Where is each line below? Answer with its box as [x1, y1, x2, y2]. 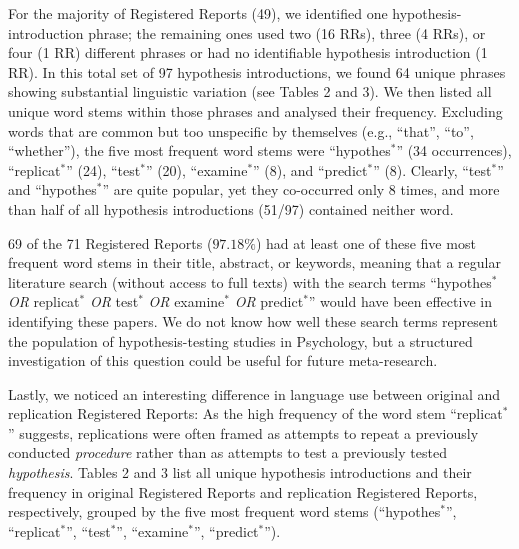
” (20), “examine [145, 159, 248, 180]
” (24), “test [66, 159, 141, 180]
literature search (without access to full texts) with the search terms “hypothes [8, 271, 492, 292]
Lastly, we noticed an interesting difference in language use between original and [8, 383, 501, 404]
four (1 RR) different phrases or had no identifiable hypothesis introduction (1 [8, 42, 488, 63]
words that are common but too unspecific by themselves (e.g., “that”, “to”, [8, 120, 474, 141]
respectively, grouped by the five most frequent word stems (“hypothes [8, 501, 441, 522]
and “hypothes [8, 179, 97, 200]
